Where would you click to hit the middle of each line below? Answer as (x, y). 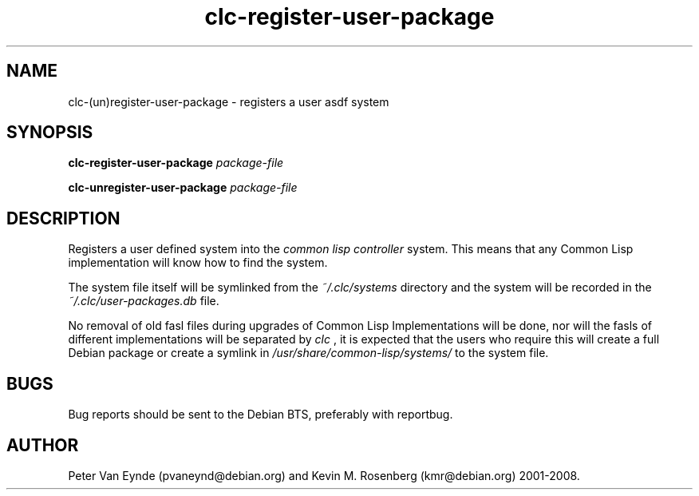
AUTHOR (43, 445)
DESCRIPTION (63, 218)
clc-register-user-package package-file (176, 163)
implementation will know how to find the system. (198, 263)
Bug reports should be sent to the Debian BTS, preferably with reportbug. (261, 415)
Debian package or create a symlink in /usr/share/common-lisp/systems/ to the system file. (308, 353)
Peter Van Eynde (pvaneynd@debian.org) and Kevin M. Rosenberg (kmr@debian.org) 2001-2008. (324, 475)
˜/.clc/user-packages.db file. (144, 301)
